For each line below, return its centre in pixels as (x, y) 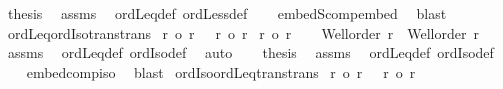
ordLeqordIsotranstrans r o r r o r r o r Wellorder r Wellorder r (243, 32)
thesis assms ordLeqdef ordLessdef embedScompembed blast (227, 13)
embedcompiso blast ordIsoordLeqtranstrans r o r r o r (221, 71)
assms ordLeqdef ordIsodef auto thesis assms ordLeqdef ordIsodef (250, 52)
